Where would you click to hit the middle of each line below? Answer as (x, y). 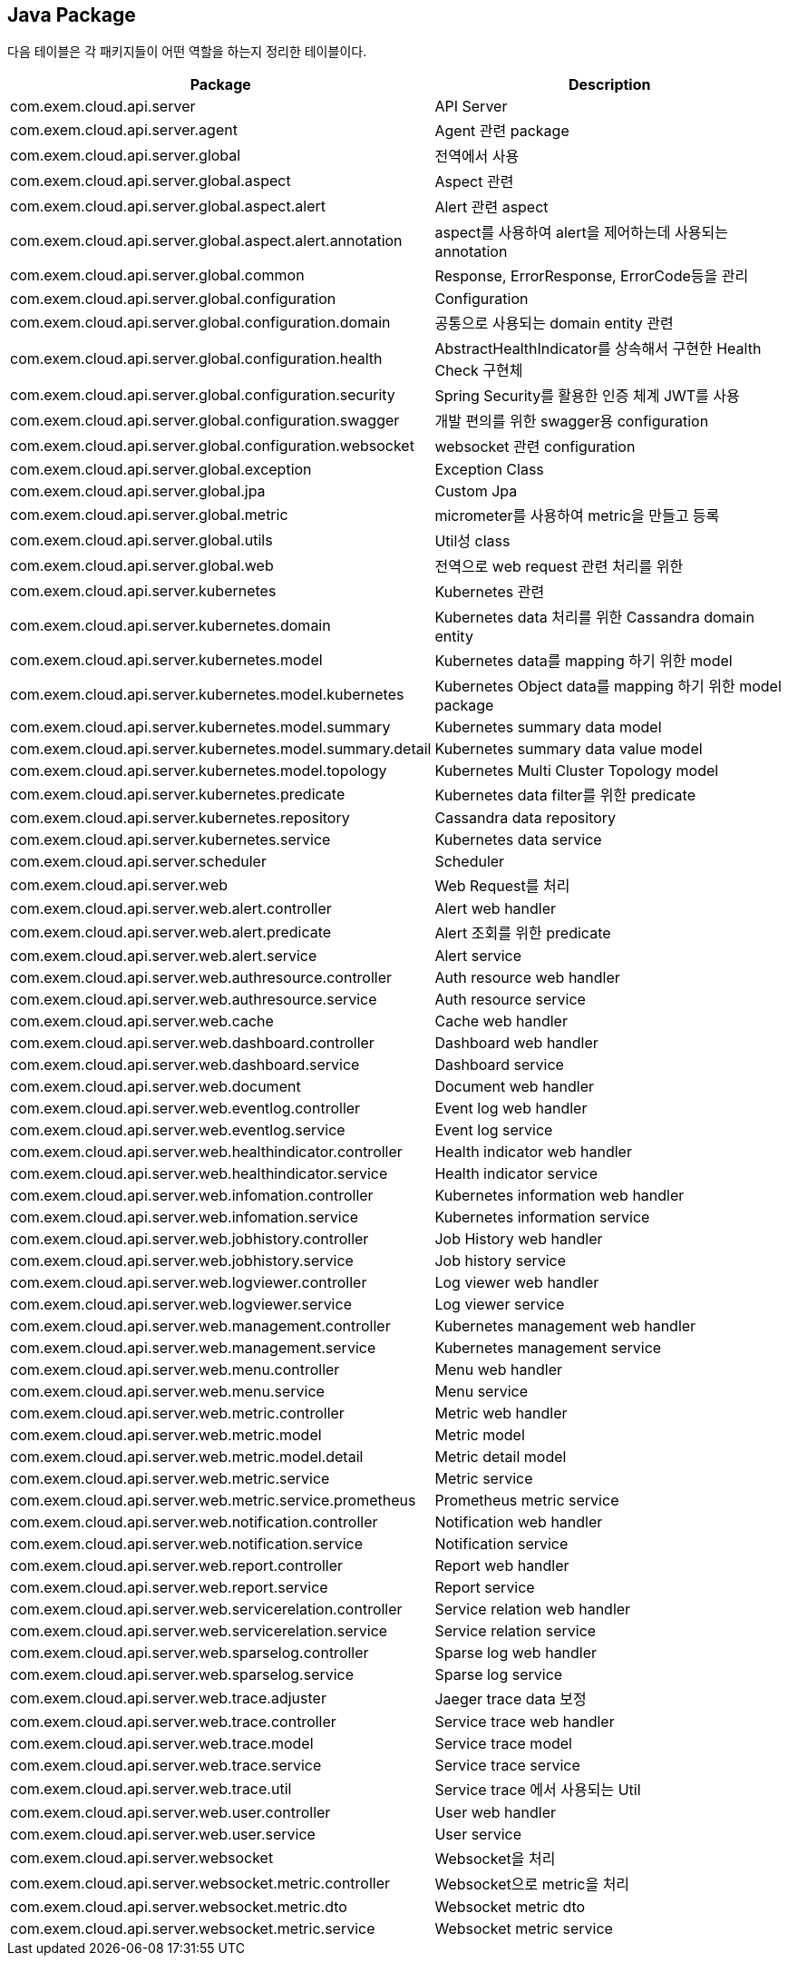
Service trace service (507, 1766)
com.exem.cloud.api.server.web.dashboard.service (185, 1065)
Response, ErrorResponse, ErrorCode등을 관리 (592, 276)
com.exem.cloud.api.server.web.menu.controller (175, 1370)
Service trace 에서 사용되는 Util (538, 1790)
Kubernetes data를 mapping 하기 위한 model (584, 661)
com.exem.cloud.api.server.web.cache (142, 1021)
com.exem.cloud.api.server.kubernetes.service (170, 840)
